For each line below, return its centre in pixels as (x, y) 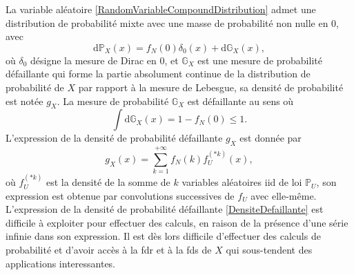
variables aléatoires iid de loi (242, 182)
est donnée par (271, 138)
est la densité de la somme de (108, 182)
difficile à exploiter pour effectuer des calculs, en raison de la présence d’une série (177, 222)
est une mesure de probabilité (260, 60)
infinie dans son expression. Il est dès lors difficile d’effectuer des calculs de (163, 236)
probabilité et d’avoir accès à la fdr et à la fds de (109, 250)
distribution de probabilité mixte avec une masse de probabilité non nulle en (167, 22)
